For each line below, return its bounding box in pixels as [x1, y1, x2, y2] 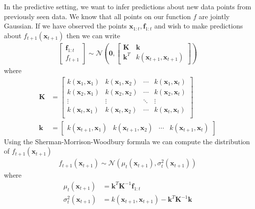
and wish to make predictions [154, 21, 243, 31]
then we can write [66, 30, 120, 40]
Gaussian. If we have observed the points [4, 21, 127, 31]
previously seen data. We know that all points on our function [4, 11, 191, 21]
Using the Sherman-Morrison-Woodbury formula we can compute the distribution [4, 136, 250, 146]
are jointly [198, 11, 230, 21]
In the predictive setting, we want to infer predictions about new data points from [4, 1, 252, 11]
